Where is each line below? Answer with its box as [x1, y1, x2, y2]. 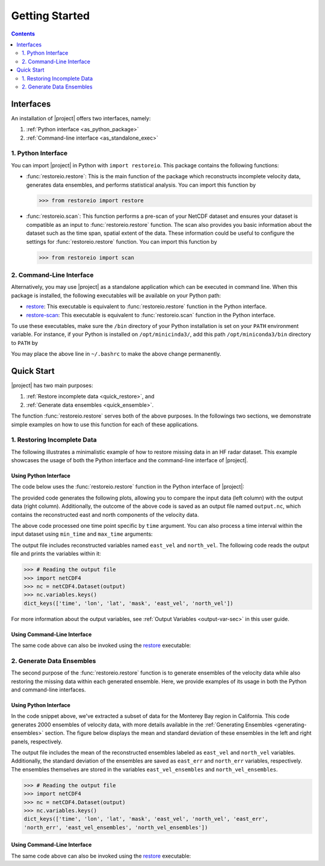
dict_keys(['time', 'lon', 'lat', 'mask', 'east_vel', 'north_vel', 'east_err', [23, 815, 268, 823]
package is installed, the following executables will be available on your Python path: [11, 292, 221, 299]
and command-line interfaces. [11, 686, 87, 693]
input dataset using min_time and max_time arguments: [11, 530, 153, 538]
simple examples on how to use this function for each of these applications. [11, 421, 199, 428]
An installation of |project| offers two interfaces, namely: [11, 114, 151, 122]
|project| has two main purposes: [11, 382, 93, 389]
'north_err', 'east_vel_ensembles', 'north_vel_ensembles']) [23, 824, 208, 830]
